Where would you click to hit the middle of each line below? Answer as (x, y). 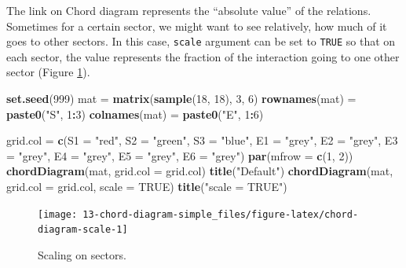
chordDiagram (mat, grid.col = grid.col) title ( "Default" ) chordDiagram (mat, (200, 171)
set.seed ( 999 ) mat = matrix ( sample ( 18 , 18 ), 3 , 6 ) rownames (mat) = (181, 99)
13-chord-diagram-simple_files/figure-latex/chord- (221, 214)
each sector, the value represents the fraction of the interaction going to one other (203, 56)
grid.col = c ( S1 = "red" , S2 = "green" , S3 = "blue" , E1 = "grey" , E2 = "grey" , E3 (202, 140)
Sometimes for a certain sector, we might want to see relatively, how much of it (197, 26)
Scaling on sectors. (82, 254)
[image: (58, 214)
